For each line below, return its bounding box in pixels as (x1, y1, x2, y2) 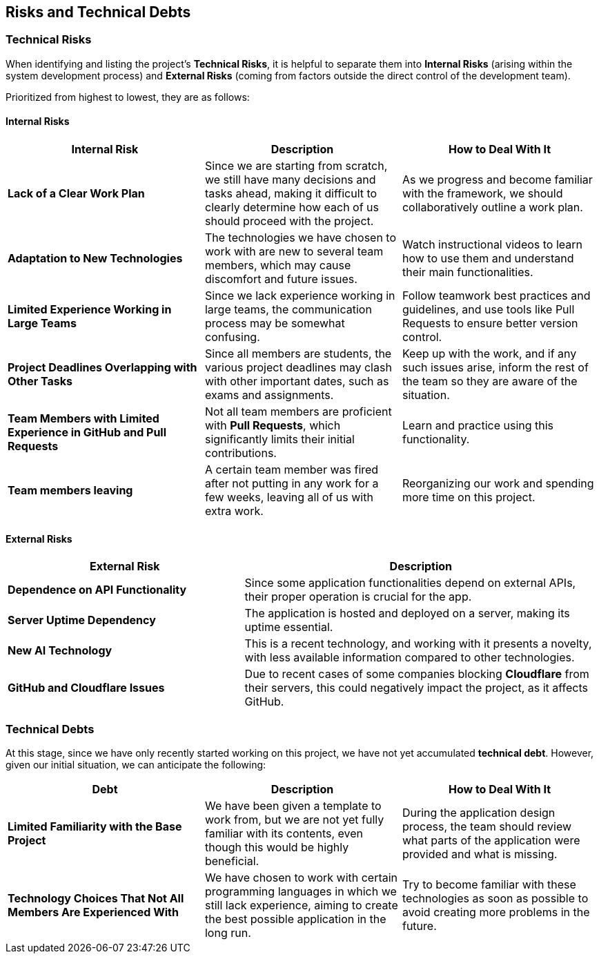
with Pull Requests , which (204, 418, 341, 433)
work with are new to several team (204, 244, 384, 259)
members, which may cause (204, 258, 351, 273)
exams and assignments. (204, 388, 334, 403)
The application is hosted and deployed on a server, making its (244, 606, 570, 621)
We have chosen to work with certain (204, 870, 398, 884)
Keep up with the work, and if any (402, 347, 577, 361)
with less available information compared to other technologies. (244, 650, 575, 665)
